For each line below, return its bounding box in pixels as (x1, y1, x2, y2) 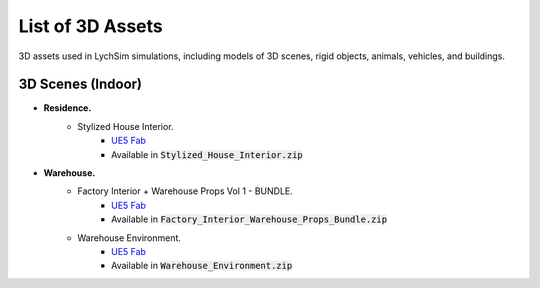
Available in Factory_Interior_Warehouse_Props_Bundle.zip (111, 213, 388, 225)
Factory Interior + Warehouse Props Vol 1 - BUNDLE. (77, 185, 294, 197)
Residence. (43, 102, 92, 114)
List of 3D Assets (18, 15, 164, 37)
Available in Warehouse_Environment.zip (111, 260, 293, 272)
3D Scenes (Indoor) (18, 76, 142, 93)
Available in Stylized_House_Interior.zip (111, 148, 304, 160)
